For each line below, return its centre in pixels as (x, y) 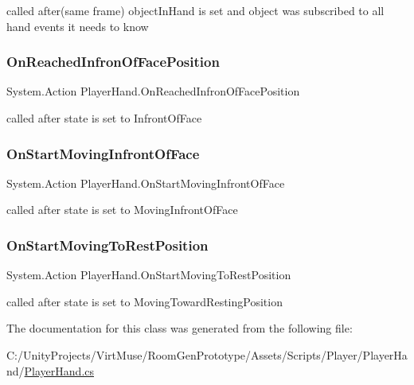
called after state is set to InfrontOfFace (104, 118)
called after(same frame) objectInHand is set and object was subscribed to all (195, 10)
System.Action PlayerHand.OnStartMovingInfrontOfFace (146, 183)
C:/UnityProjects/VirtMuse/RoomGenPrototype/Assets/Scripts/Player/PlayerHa (207, 355)
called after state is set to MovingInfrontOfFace (122, 210)
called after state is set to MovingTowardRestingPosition (145, 301)
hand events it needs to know (78, 26)
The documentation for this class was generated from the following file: (180, 328)
